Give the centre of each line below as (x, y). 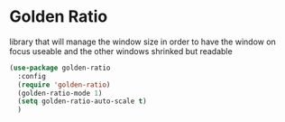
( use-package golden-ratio (60, 68)
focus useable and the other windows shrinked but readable (121, 51)
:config (32, 76)
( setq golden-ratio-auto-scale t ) (82, 101)
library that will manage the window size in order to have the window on (143, 42)
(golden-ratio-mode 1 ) (60, 93)
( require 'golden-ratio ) (64, 84)
